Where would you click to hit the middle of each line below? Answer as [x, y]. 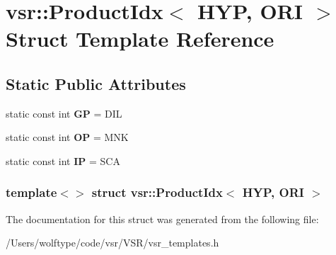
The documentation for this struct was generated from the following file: [162, 219]
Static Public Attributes [96, 83]
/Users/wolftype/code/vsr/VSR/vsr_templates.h [112, 243]
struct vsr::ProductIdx [157, 192]
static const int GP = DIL [64, 113]
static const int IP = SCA [63, 160]
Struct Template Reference [140, 39]
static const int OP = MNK [67, 137]
